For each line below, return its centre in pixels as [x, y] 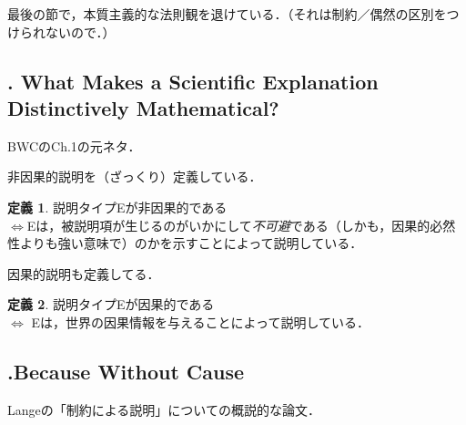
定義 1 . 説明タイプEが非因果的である [117, 207]
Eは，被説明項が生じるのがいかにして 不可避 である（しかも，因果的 [228, 225]
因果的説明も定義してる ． [84, 273]
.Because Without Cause [126, 371]
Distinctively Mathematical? [143, 107]
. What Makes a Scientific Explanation [193, 81]
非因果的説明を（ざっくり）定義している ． [135, 176]
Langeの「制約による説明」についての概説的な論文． [164, 409]
